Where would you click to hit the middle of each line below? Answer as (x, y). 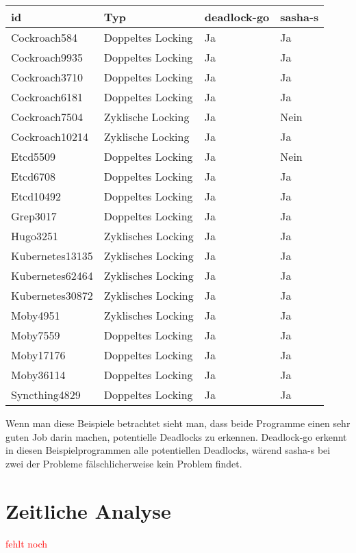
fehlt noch (27, 543)
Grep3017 (34, 216)
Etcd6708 (34, 176)
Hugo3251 (35, 236)
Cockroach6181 (47, 97)
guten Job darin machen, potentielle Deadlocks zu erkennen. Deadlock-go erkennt (176, 436)
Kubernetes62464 (52, 275)
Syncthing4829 (46, 395)
